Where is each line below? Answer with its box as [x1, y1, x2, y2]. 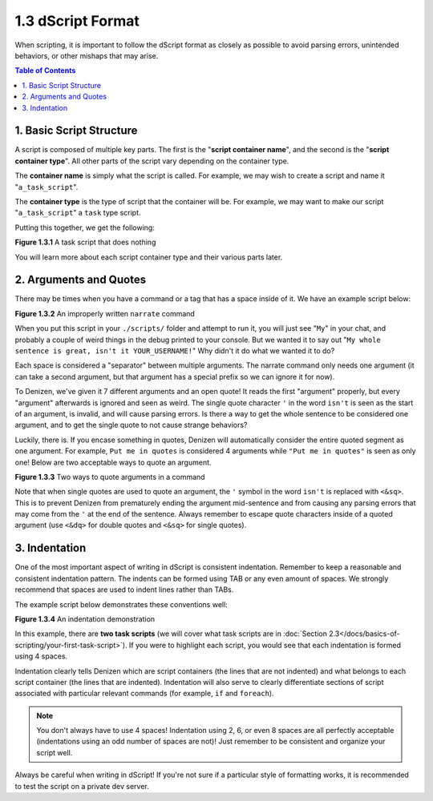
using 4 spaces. [14, 651, 68, 661]
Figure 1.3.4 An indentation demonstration [14, 614, 156, 624]
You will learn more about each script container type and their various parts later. [14, 252, 283, 262]
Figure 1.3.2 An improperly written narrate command [14, 308, 196, 318]
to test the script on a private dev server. [14, 781, 149, 791]
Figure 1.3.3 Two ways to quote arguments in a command [14, 472, 205, 481]
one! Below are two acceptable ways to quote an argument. [14, 457, 212, 467]
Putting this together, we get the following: [14, 223, 156, 232]
